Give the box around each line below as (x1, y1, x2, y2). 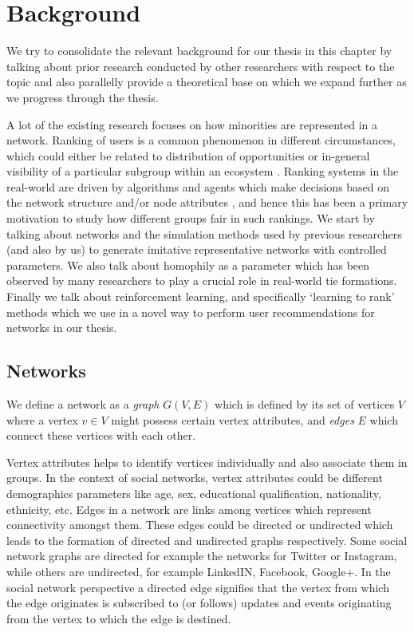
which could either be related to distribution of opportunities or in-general (6, 147, 370, 164)
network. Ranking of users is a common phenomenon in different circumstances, (6, 132, 396, 148)
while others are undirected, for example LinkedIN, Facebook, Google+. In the (6, 563, 391, 579)
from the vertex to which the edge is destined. (6, 610, 231, 626)
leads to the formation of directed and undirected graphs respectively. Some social (6, 531, 408, 548)
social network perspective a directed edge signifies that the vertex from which (6, 579, 389, 595)
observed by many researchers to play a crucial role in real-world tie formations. (6, 272, 397, 289)
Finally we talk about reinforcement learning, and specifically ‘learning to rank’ (6, 288, 395, 305)
